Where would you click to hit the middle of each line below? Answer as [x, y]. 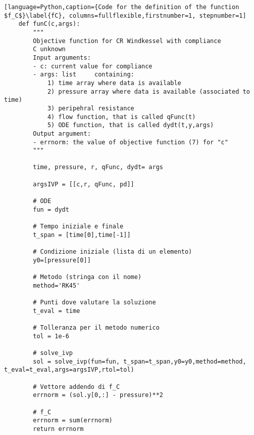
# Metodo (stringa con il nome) [87, 277]
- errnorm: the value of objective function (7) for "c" [131, 142]
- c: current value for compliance [93, 66]
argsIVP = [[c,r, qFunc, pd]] [84, 184]
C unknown [49, 49]
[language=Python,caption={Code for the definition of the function [122, 7]
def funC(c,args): [49, 24]
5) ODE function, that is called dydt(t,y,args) [131, 125]
